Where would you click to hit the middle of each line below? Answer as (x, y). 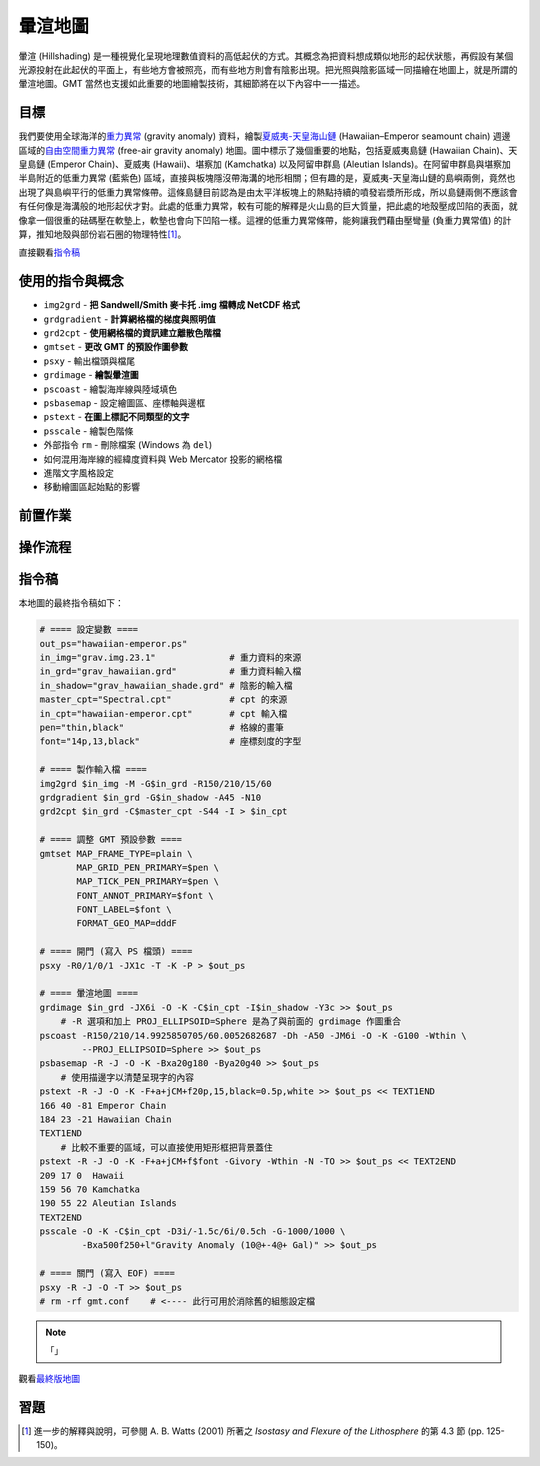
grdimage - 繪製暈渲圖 (91, 375)
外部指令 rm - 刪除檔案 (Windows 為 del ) (128, 445)
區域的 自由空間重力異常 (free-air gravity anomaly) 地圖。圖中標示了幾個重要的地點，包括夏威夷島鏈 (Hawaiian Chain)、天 (268, 150)
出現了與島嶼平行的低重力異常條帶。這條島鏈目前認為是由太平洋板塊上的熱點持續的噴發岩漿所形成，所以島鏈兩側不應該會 (268, 192)
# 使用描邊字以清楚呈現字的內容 (127, 1077)
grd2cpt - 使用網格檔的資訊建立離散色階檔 (132, 333)
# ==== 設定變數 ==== (89, 629)
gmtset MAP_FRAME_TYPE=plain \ (116, 853)
